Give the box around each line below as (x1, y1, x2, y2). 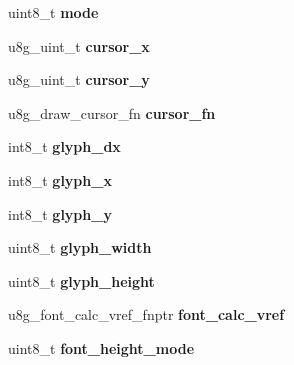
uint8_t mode (8, 2, 99, 22)
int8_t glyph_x (8, 169, 112, 190)
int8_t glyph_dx (8, 136, 121, 157)
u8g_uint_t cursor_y (8, 69, 150, 90)
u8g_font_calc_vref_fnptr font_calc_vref (8, 304, 285, 325)
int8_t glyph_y (8, 203, 112, 224)
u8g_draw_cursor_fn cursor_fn (8, 102, 216, 123)
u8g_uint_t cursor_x (8, 35, 150, 56)
